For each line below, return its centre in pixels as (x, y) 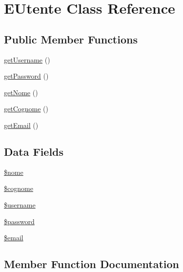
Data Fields (34, 151)
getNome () (21, 92)
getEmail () (21, 125)
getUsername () (27, 59)
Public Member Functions (71, 39)
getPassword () (26, 76)
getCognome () (26, 109)
